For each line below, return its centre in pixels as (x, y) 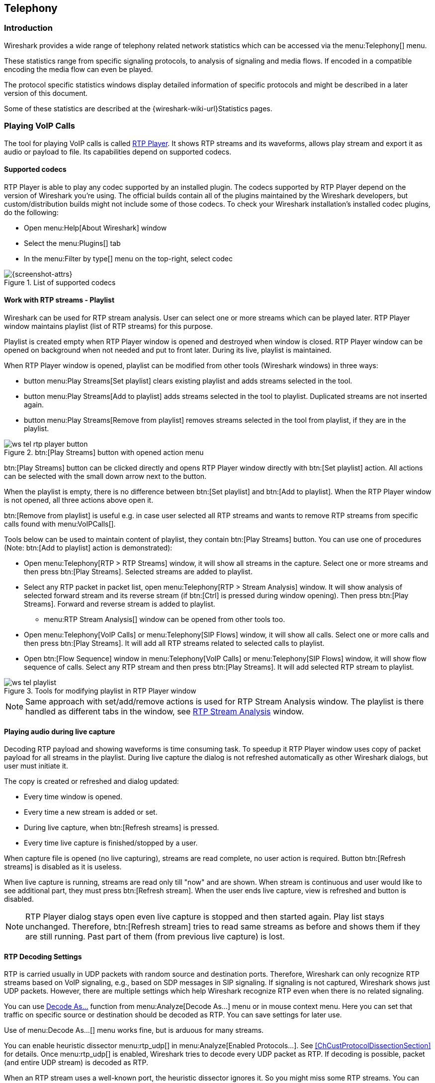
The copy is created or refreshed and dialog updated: (91, 781)
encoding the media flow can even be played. (79, 69)
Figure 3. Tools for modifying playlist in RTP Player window (100, 691)
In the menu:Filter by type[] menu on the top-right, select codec (128, 258)
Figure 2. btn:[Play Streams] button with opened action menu (104, 452)
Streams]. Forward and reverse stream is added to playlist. (120, 604)
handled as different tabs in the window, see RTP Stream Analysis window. (165, 711)
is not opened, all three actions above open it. (79, 500)
